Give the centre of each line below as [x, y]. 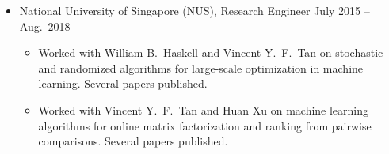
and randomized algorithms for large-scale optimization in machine [201, 68]
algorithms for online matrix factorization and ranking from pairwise [205, 125]
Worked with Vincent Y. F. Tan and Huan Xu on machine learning [204, 109]
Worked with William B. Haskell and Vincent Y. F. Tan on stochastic [211, 53]
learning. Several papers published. [123, 83]
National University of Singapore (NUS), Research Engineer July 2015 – [194, 10]
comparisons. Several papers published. [133, 141]
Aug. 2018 [45, 26]
